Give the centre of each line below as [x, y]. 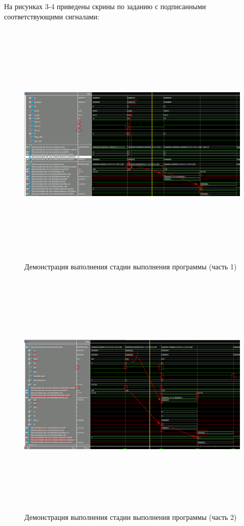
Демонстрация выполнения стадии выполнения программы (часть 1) [131, 267]
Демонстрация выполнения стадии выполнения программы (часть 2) [131, 517]
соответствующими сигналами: [52, 16]
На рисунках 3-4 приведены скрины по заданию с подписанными [105, 6]
